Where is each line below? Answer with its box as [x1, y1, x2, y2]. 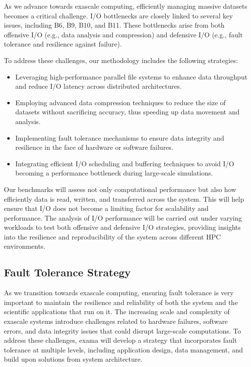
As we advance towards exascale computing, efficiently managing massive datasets [4, 1, 248, 11]
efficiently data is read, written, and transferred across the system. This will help [4, 193, 244, 204]
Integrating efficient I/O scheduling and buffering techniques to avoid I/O [15, 158, 235, 168]
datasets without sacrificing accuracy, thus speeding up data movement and [15, 107, 240, 117]
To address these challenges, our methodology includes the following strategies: [4, 55, 238, 65]
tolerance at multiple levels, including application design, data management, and [4, 344, 243, 354]
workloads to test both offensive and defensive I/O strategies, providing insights [4, 222, 241, 232]
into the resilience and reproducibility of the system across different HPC [4, 231, 221, 241]
